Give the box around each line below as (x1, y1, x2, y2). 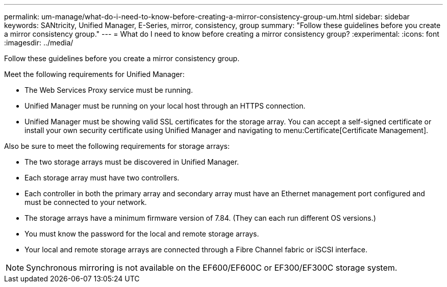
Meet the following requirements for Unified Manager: (4, 70, 185, 79)
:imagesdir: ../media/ (4, 38, 73, 47)
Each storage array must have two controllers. (24, 173, 180, 182)
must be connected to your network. (24, 198, 147, 206)
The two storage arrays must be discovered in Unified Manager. (24, 158, 239, 166)
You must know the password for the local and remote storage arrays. (24, 229, 259, 238)
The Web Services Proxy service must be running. (24, 86, 193, 94)
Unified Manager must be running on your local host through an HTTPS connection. (24, 101, 306, 110)
